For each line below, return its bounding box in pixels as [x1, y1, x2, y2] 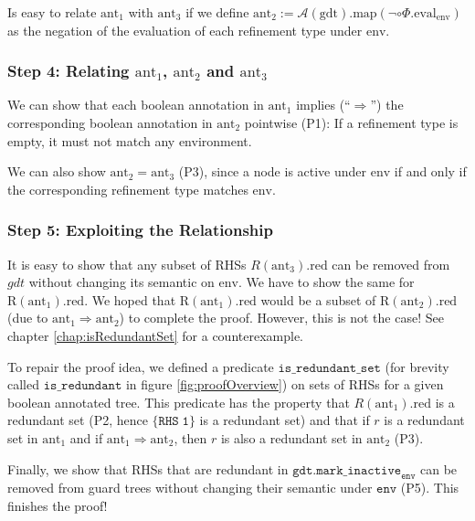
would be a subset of [260, 290, 376, 309]
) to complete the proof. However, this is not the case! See [119, 308, 444, 327]
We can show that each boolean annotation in [7, 95, 264, 114]
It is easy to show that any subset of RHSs [7, 254, 247, 273]
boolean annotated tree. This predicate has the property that [7, 392, 350, 411]
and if [69, 428, 103, 447]
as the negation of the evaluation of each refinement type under [7, 20, 363, 39]
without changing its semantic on [28, 272, 215, 292]
